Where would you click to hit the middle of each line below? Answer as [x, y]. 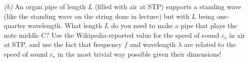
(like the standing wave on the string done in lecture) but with [97, 16]
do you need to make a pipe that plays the [174, 25]
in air [237, 35]
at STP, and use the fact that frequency [63, 44]
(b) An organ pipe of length [45, 6]
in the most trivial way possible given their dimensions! [139, 54]
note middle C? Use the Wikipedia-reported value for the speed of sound [112, 35]
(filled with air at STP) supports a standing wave [168, 6]
